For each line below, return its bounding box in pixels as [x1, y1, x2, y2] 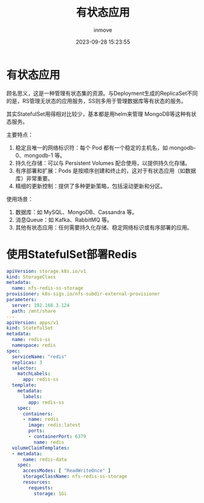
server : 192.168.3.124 [12, 302, 70, 309]
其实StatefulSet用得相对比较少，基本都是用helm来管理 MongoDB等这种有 [6, 110, 192, 117]
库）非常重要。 [15, 174, 53, 182]
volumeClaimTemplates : [12, 445, 70, 451]
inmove [94, 26, 112, 34]
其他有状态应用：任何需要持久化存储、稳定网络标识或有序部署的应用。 [15, 223, 193, 231]
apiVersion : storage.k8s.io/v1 [6, 268, 86, 274]
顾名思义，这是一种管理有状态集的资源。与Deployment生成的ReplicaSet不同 [6, 90, 198, 97]
